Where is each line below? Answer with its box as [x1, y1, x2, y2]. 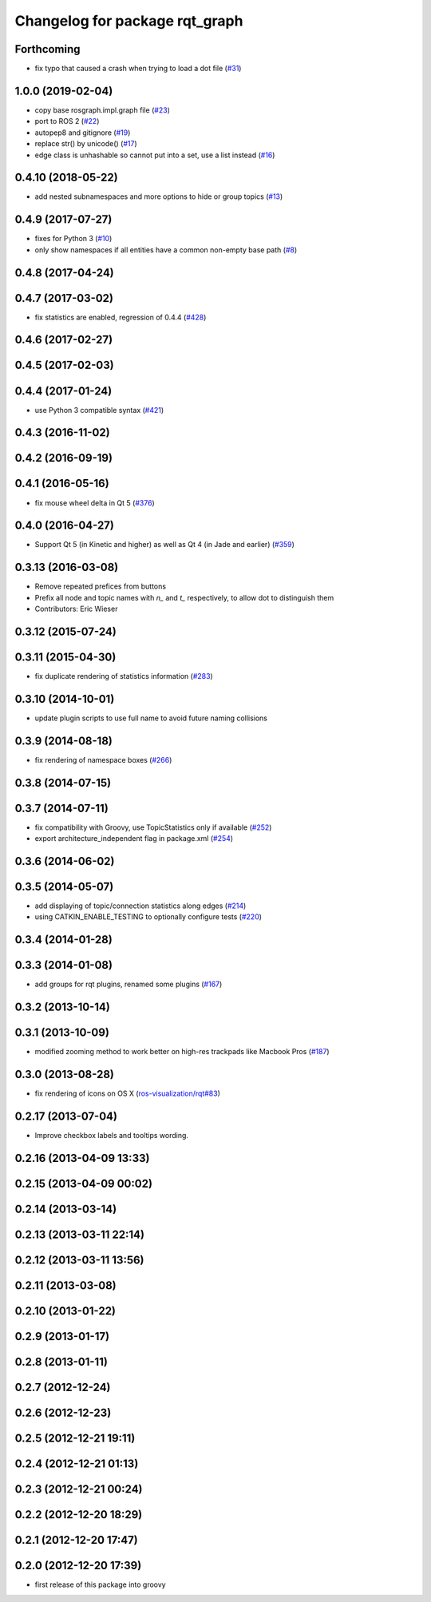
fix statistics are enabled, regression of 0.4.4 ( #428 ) [34, 312, 207, 322]
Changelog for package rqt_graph [14, 12, 243, 30]
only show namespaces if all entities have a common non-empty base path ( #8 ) [34, 244, 298, 255]
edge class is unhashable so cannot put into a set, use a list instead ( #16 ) [34, 150, 275, 160]
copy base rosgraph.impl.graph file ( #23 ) [34, 105, 171, 115]
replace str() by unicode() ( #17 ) [34, 139, 137, 149]
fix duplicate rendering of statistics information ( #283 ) [34, 672, 213, 681]
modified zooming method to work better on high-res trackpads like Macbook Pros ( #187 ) [34, 1047, 330, 1057]
